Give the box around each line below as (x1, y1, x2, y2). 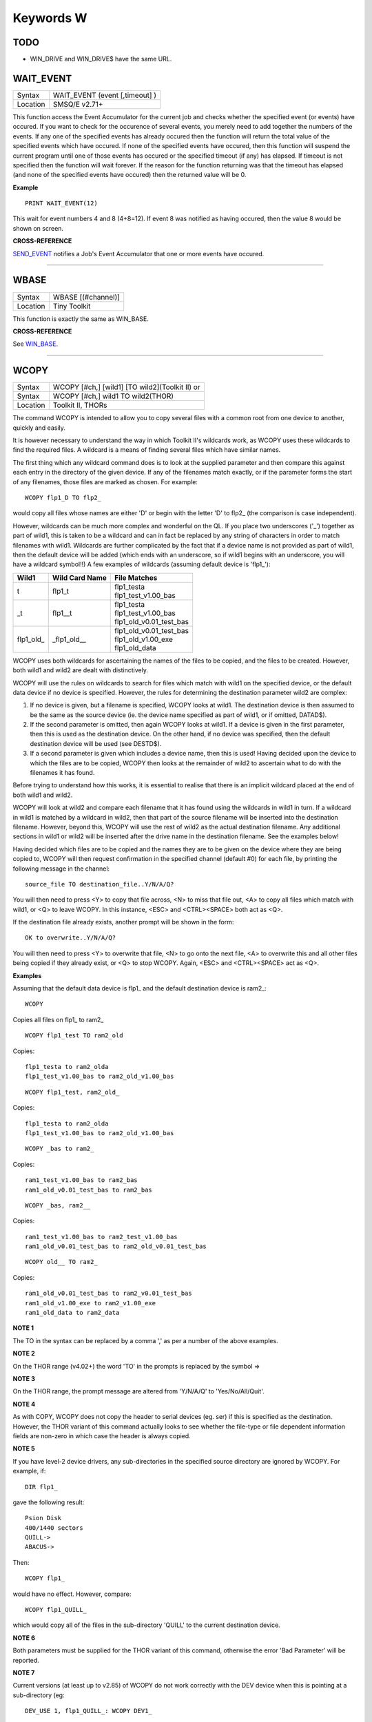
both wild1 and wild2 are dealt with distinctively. (12, 666, 148, 674)
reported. (12, 1656, 39, 1664)
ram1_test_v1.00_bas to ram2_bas (25, 1176, 138, 1184)
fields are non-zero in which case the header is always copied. (12, 1431, 191, 1440)
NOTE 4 (12, 1400, 36, 1408)
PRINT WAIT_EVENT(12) (25, 200, 98, 207)
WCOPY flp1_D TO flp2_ (25, 493, 102, 501)
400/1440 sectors (25, 1524, 83, 1532)
